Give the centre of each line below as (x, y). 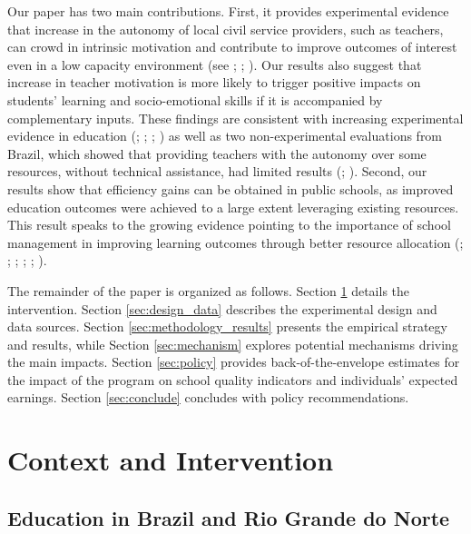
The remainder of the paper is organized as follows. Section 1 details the (209, 290)
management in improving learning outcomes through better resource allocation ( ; (235, 242)
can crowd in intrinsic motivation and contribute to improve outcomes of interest (232, 47)
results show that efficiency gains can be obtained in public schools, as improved (231, 188)
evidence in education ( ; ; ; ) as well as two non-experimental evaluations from (225, 136)
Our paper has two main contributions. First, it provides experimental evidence (228, 11)
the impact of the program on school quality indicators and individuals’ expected (233, 379)
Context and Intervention (171, 460)
